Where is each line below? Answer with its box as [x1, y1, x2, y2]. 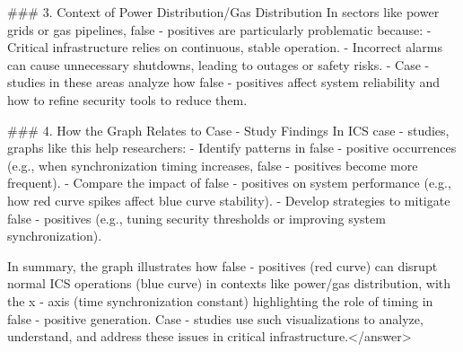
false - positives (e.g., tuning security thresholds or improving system [7, 208, 386, 227]
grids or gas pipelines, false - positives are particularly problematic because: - [7, 20, 432, 39]
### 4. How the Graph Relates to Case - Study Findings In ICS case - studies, [7, 120, 450, 139]
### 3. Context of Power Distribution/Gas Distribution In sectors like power [7, 3, 440, 21]
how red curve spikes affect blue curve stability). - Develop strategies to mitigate [7, 190, 450, 209]
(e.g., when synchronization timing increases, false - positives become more [7, 155, 418, 174]
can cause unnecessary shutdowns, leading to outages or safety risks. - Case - [7, 55, 430, 74]
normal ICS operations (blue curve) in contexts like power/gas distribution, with [7, 274, 451, 293]
